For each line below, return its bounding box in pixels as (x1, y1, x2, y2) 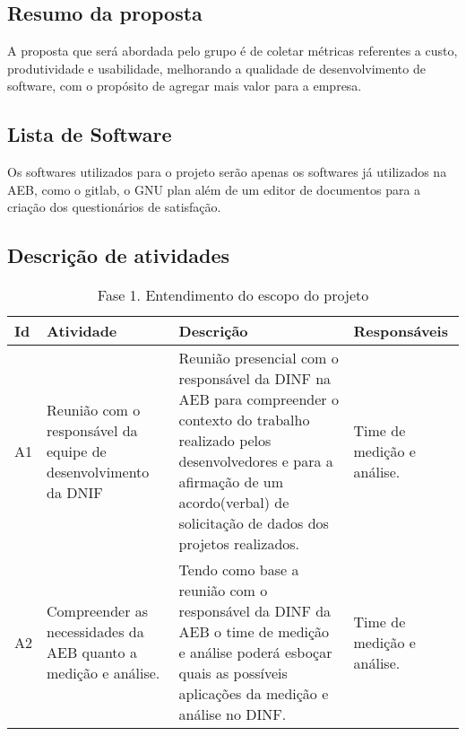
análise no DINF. (178, 704, 287, 725)
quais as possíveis (178, 662, 288, 684)
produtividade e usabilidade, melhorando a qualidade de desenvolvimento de (7, 58, 426, 77)
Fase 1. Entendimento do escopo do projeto (97, 285, 369, 306)
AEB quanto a (47, 642, 137, 663)
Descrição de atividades (7, 241, 230, 269)
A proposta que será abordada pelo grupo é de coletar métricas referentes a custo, (7, 41, 458, 60)
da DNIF (47, 481, 103, 503)
